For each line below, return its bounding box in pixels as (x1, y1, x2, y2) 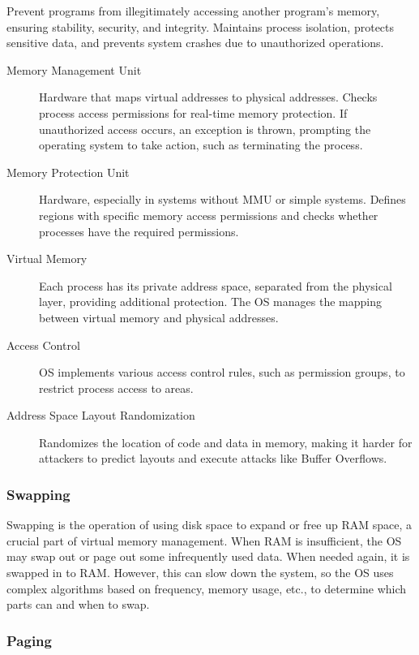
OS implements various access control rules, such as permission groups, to (39, 364, 405, 381)
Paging (6, 630, 52, 650)
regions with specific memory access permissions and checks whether (39, 206, 378, 223)
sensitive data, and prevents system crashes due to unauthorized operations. (6, 34, 384, 51)
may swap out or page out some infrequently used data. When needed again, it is (6, 548, 410, 565)
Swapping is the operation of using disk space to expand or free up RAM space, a (6, 516, 413, 533)
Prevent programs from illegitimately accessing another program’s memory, (6, 2, 380, 19)
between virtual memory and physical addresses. (39, 308, 279, 325)
